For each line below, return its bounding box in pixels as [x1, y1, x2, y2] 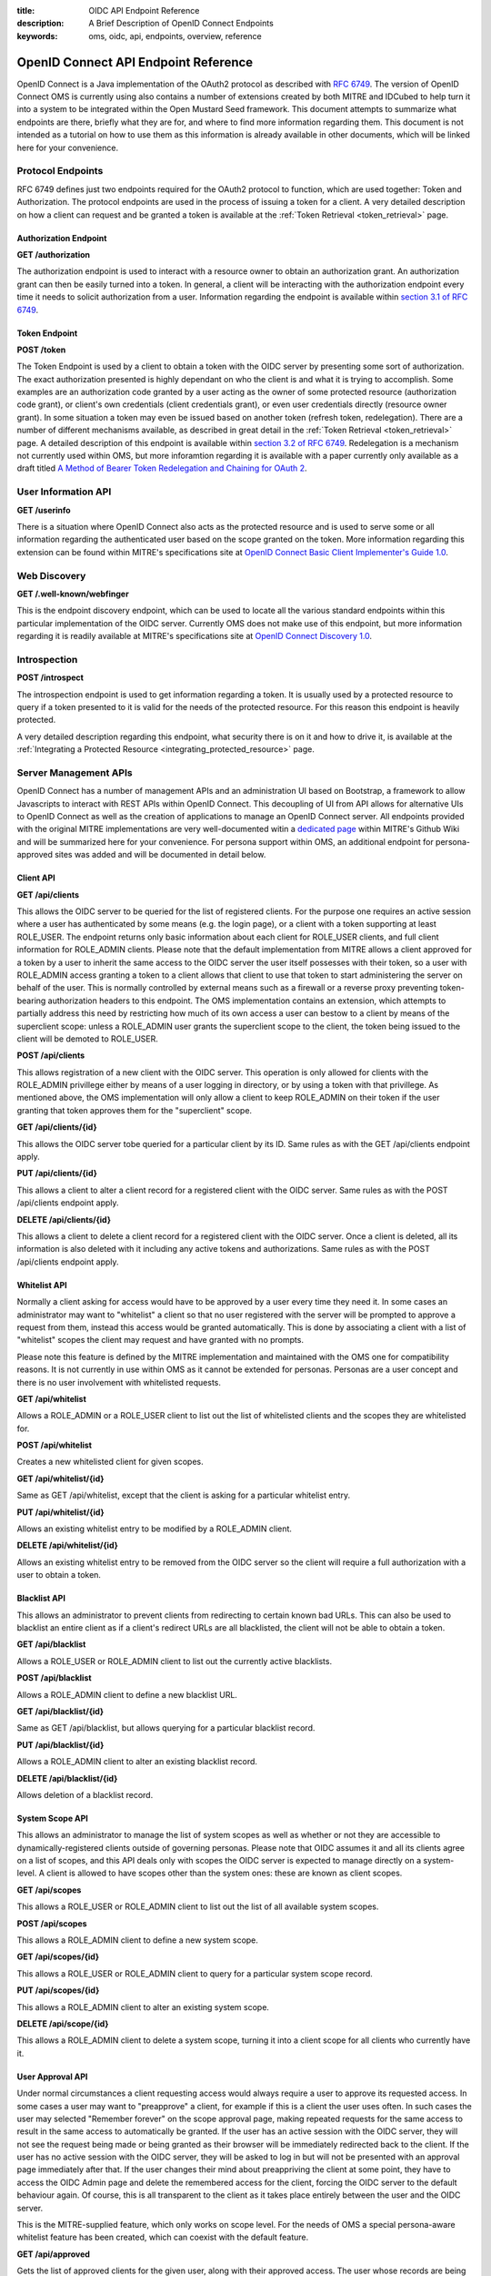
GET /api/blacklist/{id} [16, 1705, 105, 1716]
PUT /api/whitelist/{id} [16, 1507, 105, 1518]
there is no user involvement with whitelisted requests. [16, 1377, 222, 1387]
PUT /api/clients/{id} [16, 1168, 97, 1179]
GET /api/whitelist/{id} [16, 1473, 105, 1484]
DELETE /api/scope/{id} [16, 2017, 109, 2029]
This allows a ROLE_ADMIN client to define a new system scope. [16, 1935, 259, 1946]
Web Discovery [16, 569, 86, 582]
